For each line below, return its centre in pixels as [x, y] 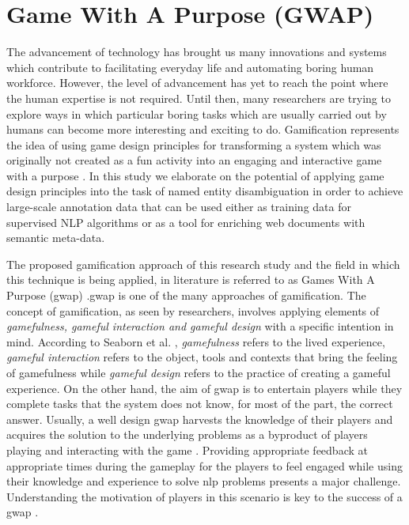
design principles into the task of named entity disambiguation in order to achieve [205, 191]
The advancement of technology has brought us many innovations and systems [197, 52]
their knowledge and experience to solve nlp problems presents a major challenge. [204, 481]
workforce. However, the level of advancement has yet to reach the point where [197, 83]
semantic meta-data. [56, 238]
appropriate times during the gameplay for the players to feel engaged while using [204, 465]
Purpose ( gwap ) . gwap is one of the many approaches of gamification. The [186, 295]
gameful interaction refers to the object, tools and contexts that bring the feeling [202, 357]
